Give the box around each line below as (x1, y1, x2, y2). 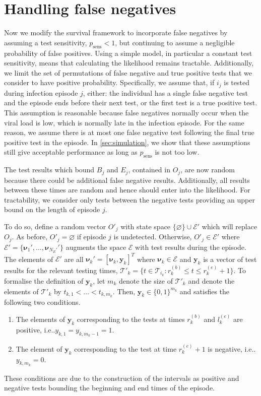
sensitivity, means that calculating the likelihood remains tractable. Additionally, (4, 57, 254, 68)
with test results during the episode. (135, 241, 246, 252)
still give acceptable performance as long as (4, 147, 138, 157)
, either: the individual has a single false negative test (83, 87, 248, 98)
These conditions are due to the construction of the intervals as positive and (4, 372, 239, 383)
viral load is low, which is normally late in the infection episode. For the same (4, 117, 244, 127)
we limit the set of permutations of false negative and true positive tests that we (4, 67, 252, 78)
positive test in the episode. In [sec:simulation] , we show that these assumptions (4, 137, 250, 147)
